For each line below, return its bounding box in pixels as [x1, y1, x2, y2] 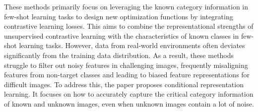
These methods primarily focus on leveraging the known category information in [4, 1, 248, 11]
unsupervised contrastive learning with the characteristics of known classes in [4, 30, 239, 41]
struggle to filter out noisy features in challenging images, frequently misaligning [4, 59, 248, 70]
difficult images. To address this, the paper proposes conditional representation [4, 79, 244, 89]
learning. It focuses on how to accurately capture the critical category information [4, 89, 254, 99]
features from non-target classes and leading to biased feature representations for [4, 69, 250, 80]
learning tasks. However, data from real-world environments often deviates [19, 40, 245, 51]
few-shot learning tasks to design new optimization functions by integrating [4, 11, 233, 21]
